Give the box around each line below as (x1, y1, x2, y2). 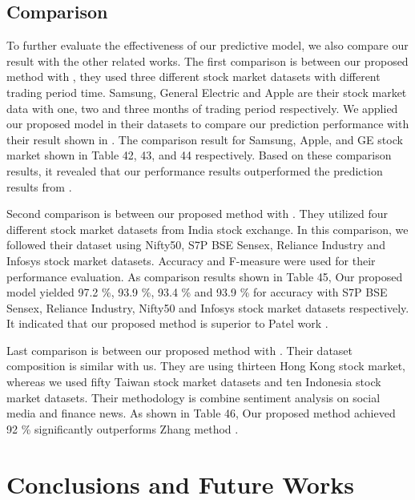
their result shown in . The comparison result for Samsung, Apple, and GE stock (6, 131, 403, 147)
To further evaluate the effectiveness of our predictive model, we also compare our (6, 37, 409, 54)
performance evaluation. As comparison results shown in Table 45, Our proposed (6, 268, 403, 284)
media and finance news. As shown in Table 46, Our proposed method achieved (6, 405, 396, 421)
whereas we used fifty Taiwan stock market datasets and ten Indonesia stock (6, 373, 381, 390)
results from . (6, 178, 72, 195)
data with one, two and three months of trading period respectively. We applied (6, 99, 398, 116)
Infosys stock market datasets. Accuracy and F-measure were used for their (6, 252, 376, 268)
